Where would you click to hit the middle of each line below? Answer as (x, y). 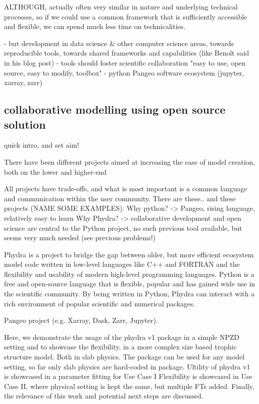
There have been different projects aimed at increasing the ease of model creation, (130, 161)
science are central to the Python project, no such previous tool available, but (123, 228)
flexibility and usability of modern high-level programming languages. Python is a (129, 274)
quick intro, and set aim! (42, 145)
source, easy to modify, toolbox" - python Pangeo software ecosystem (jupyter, (124, 72)
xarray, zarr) (23, 82)
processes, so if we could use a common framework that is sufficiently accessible (126, 16)
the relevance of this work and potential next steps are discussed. (104, 396)
